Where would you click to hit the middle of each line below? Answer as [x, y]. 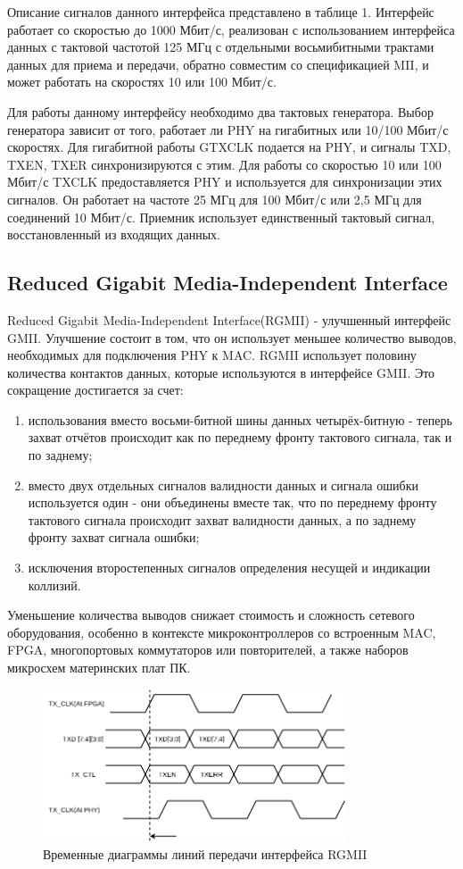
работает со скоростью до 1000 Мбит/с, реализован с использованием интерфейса [231, 29]
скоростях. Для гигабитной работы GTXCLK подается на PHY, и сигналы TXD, [229, 147]
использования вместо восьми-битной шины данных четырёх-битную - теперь [240, 419]
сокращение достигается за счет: [95, 390]
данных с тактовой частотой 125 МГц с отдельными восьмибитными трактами [221, 47]
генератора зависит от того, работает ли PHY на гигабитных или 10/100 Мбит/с [228, 129]
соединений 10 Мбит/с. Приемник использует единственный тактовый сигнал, [221, 217]
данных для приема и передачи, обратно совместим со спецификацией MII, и [218, 64]
